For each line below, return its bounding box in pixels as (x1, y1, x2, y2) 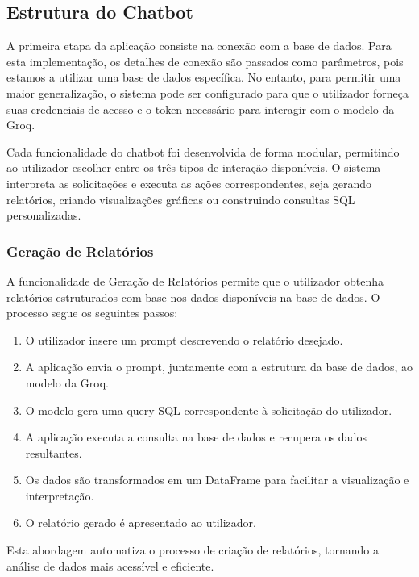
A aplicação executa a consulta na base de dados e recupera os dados (25, 429, 367, 445)
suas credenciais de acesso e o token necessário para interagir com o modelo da (6, 100, 395, 117)
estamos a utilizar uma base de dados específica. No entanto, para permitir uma (6, 69, 401, 86)
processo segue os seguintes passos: (6, 304, 178, 321)
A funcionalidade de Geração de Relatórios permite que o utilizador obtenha (6, 272, 384, 289)
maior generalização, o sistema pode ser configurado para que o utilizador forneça (6, 84, 409, 101)
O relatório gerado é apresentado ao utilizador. (25, 514, 256, 531)
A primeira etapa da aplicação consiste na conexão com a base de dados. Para (6, 37, 392, 54)
